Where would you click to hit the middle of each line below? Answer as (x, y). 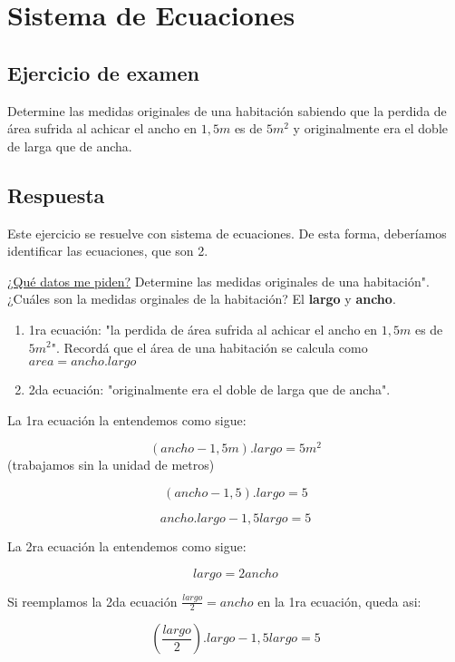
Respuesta (56, 195)
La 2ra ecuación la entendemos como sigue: (127, 545)
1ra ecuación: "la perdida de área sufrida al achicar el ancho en (203, 329)
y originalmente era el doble (370, 128)
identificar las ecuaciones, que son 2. (108, 251)
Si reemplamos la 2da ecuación (92, 601)
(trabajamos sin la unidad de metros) (111, 465)
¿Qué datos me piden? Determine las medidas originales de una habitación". (218, 281)
